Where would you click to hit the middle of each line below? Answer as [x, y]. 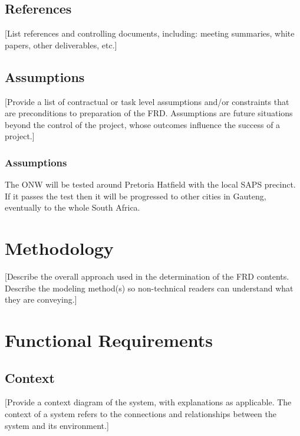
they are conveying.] [41, 299]
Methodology [59, 248]
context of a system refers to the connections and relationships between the [141, 414]
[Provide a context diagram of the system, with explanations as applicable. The [148, 402]
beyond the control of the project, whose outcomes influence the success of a [143, 124]
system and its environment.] [57, 425]
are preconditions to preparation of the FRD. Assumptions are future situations [149, 113]
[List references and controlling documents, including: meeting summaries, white [150, 33]
